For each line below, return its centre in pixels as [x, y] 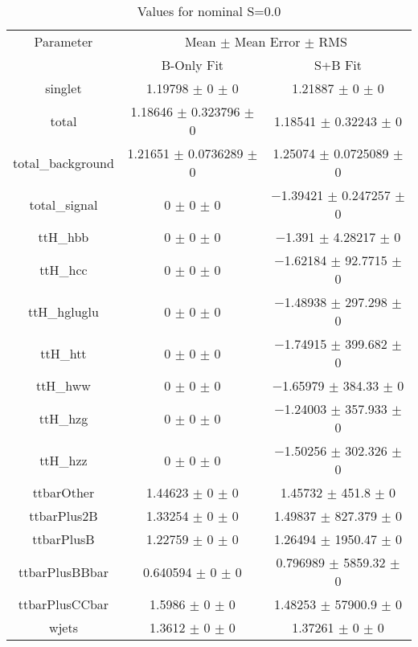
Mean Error [267, 41]
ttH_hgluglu [63, 311]
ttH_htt [64, 353]
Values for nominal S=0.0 [209, 11]
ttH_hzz [64, 460]
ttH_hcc [64, 269]
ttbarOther [64, 492]
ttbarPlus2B [64, 516]
